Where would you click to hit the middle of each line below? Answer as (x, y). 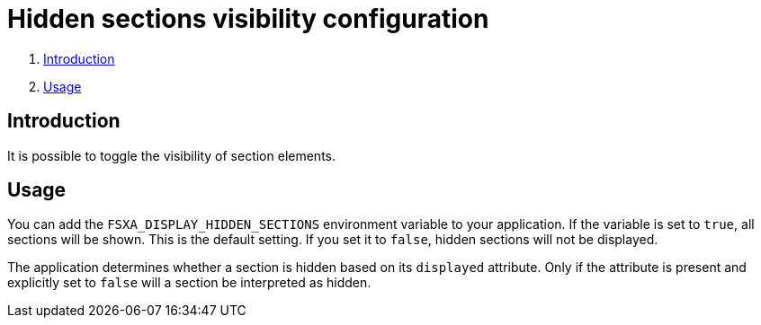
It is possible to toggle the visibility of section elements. (171, 155)
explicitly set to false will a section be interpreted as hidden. (189, 283)
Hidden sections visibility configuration (248, 19)
